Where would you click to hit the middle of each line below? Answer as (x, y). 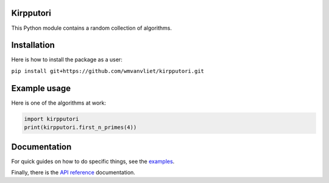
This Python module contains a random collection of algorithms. (92, 28)
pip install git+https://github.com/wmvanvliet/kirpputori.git (108, 71)
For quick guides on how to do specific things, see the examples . (93, 161)
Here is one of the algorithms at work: (59, 103)
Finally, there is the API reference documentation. (73, 172)
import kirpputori (51, 119)
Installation (33, 45)
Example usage (41, 88)
